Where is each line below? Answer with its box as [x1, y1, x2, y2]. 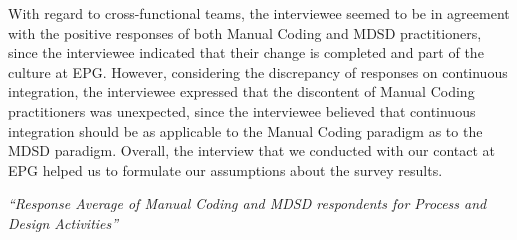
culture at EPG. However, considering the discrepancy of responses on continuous [8, 61, 508, 82]
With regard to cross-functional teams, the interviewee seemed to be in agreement [8, 3, 510, 23]
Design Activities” [8, 212, 119, 233]
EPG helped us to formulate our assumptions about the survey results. [8, 159, 443, 180]
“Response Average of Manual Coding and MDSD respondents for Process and [8, 193, 487, 214]
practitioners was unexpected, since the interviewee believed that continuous [8, 100, 476, 121]
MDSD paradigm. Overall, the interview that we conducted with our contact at [8, 140, 496, 161]
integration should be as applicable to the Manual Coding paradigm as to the [8, 120, 483, 141]
